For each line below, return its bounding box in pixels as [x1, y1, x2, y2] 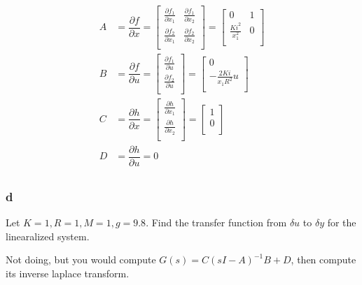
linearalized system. [6, 228, 90, 243]
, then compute [291, 252, 356, 267]
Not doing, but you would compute [6, 252, 156, 267]
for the [327, 215, 356, 230]
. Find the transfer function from [146, 215, 287, 230]
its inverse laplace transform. [6, 265, 130, 280]
